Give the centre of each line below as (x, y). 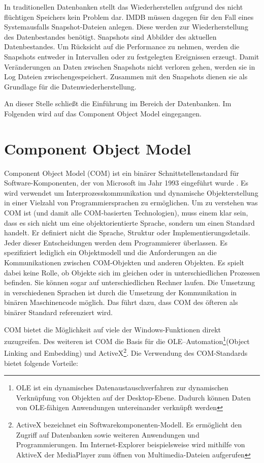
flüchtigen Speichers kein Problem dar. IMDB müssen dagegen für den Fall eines (129, 17)
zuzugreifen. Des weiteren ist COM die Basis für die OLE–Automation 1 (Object (127, 340)
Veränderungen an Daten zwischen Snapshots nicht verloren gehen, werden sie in (130, 66)
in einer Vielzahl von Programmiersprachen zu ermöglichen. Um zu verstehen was (131, 203)
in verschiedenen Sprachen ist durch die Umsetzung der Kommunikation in (121, 292)
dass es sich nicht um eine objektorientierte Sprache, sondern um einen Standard (129, 222)
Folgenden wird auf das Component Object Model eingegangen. (103, 113)
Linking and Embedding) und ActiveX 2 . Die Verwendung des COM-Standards (126, 352)
